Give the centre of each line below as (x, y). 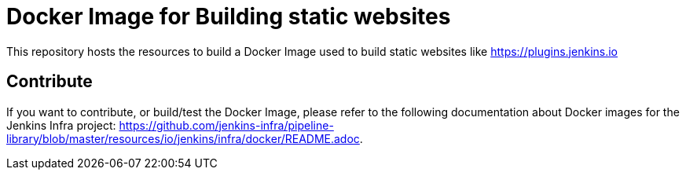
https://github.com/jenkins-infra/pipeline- (226, 125)
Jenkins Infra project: (61, 125)
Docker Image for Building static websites (229, 16)
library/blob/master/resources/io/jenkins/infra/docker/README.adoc (183, 138)
